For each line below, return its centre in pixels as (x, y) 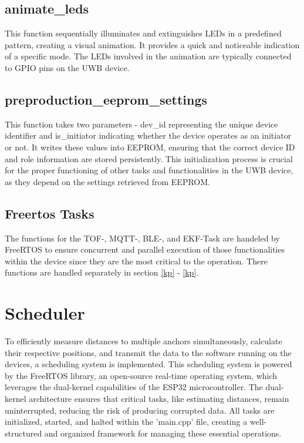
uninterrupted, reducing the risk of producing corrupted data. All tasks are (140, 410)
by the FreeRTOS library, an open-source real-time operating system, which (141, 375)
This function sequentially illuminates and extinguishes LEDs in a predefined (143, 33)
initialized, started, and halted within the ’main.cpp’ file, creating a (126, 422)
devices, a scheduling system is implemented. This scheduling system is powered (148, 364)
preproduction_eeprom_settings (106, 99)
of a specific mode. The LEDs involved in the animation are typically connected (148, 56)
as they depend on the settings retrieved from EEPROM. (107, 181)
